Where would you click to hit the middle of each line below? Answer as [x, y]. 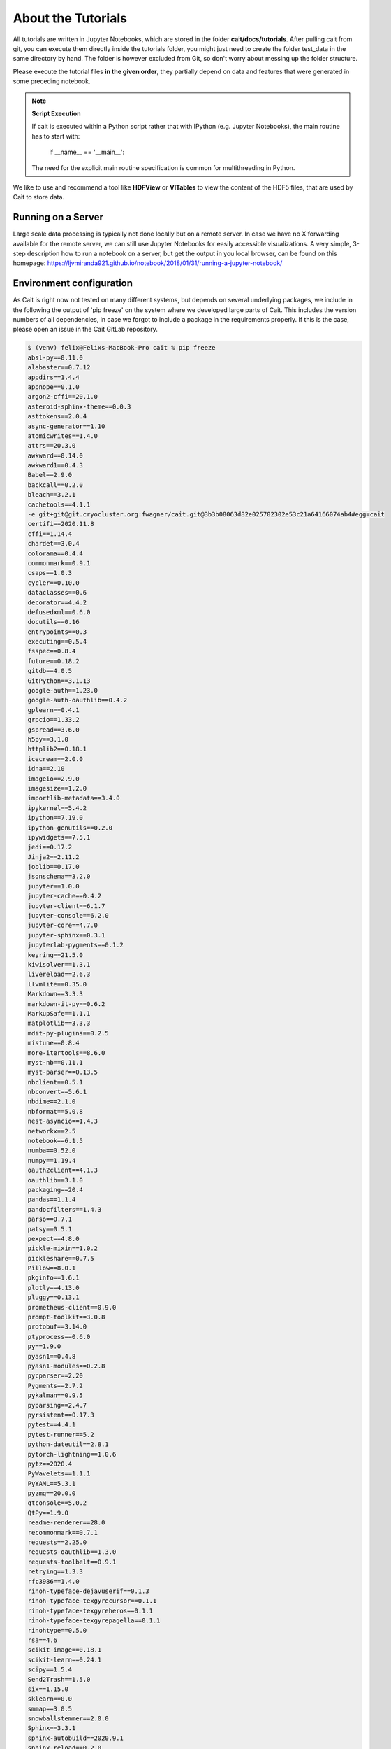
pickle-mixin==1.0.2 [62, 1248]
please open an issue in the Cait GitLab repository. [86, 330]
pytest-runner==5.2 [61, 1435]
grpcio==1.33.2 [53, 720]
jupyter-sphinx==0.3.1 [66, 935]
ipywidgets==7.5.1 [59, 837]
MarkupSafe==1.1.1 [59, 1013]
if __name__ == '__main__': [87, 152]
